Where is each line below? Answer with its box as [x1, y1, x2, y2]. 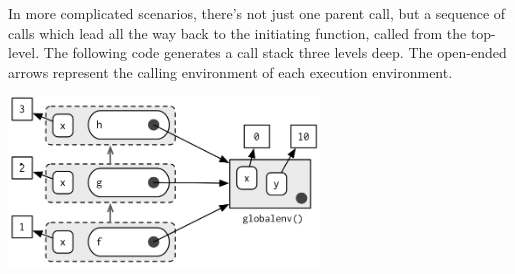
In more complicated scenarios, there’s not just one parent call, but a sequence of [8, 3, 506, 23]
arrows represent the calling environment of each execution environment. [8, 61, 453, 82]
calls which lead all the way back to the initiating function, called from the [8, 22, 467, 43]
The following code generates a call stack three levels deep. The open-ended [43, 42, 507, 63]
